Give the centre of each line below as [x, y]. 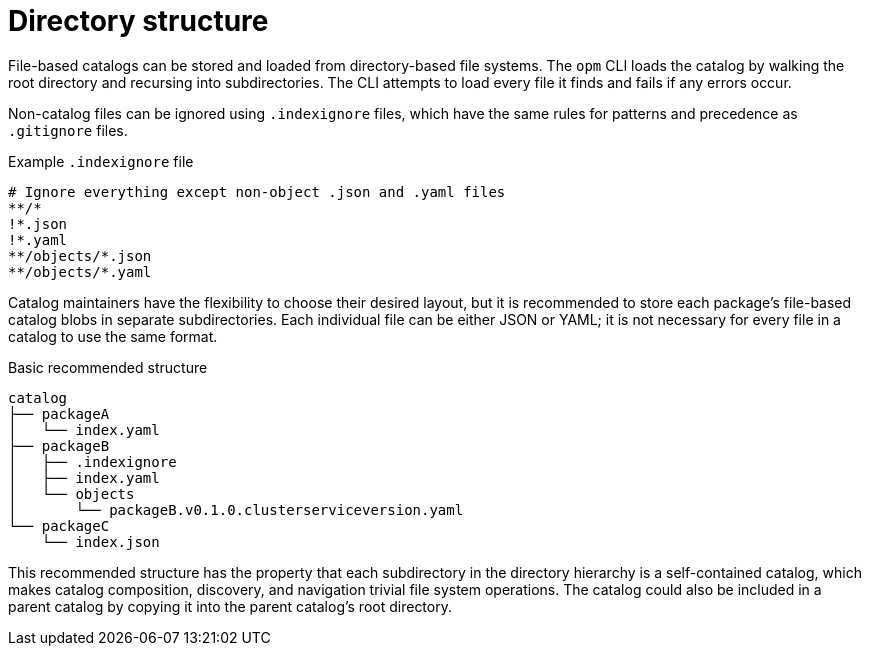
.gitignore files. [68, 130]
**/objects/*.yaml [80, 271]
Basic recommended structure [108, 367]
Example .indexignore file [101, 161]
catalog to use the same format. [113, 336]
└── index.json [100, 541]
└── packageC [59, 525]
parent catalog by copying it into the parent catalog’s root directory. [230, 606]
